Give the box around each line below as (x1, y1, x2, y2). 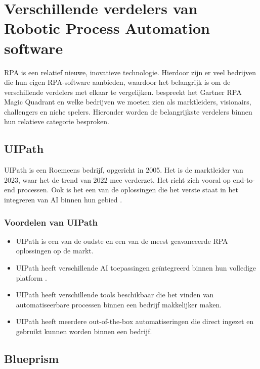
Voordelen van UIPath (4, 216, 98, 228)
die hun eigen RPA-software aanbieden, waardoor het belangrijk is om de (4, 77, 231, 87)
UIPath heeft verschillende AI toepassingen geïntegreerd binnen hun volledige (16, 262, 256, 273)
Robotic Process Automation (4, 18, 210, 38)
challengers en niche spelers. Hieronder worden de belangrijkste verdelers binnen (4, 106, 252, 117)
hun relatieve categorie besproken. (4, 116, 109, 127)
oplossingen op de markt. (16, 245, 94, 256)
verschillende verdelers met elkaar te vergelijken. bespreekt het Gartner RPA (4, 86, 242, 97)
